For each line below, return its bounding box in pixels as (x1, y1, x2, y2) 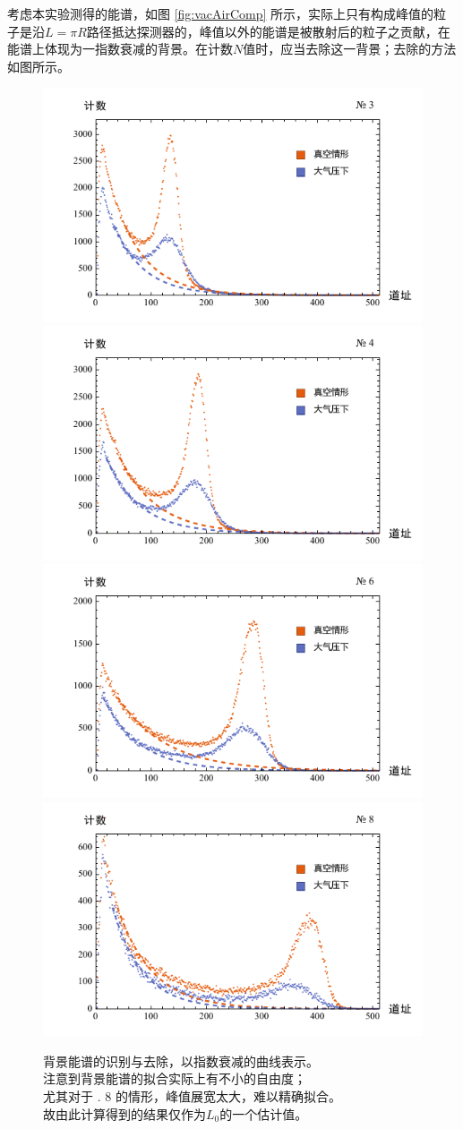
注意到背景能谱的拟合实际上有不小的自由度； (43, 1069, 306, 1088)
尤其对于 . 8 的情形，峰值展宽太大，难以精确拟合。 (43, 1087, 341, 1106)
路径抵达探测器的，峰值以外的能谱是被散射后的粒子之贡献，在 (86, 21, 450, 40)
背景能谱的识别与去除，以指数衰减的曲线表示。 (43, 1051, 319, 1070)
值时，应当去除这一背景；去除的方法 (243, 39, 457, 58)
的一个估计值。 (219, 1104, 308, 1123)
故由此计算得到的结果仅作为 (43, 1104, 206, 1123)
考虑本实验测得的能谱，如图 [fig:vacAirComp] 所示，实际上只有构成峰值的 (7, 4, 434, 22)
